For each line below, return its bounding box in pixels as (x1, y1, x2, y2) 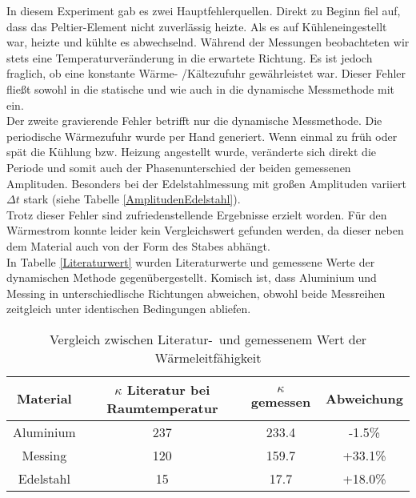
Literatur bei (126, 380, 210, 399)
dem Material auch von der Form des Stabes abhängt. (6, 237, 270, 254)
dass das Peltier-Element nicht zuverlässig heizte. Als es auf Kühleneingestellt (6, 18, 387, 34)
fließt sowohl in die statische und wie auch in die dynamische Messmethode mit (6, 80, 394, 97)
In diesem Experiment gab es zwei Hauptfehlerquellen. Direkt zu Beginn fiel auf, (6, 2, 401, 18)
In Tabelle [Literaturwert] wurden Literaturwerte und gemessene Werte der (6, 253, 375, 270)
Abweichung (326, 389, 403, 408)
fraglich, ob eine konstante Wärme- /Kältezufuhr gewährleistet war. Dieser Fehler (6, 65, 406, 82)
